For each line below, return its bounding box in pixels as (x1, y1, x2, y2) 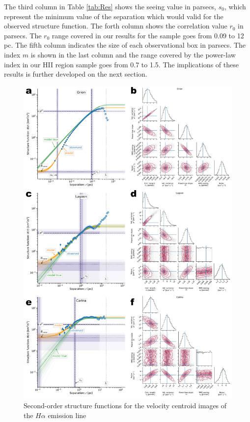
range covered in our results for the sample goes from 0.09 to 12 (52, 30, 244, 40)
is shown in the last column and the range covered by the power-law (30, 49, 236, 59)
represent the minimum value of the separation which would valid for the (4, 11, 223, 21)
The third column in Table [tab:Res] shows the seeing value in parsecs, (4, 1, 217, 11)
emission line (48, 410, 86, 420)
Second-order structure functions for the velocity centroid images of (24, 400, 227, 410)
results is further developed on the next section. (4, 69, 147, 79)
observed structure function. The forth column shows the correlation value (4, 21, 227, 31)
